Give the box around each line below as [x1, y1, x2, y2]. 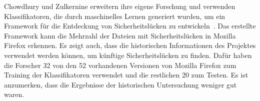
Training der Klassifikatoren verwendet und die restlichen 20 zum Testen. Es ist [4, 69, 248, 80]
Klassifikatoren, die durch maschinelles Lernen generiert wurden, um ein [4, 10, 225, 21]
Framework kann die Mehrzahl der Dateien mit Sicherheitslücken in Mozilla [4, 30, 236, 40]
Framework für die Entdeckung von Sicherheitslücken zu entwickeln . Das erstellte [4, 20, 256, 31]
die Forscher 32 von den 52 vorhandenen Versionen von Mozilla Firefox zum [4, 59, 236, 70]
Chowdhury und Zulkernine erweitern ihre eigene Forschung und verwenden [4, 1, 235, 11]
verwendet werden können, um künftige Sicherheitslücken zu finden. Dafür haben [4, 49, 252, 60]
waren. [4, 89, 24, 99]
